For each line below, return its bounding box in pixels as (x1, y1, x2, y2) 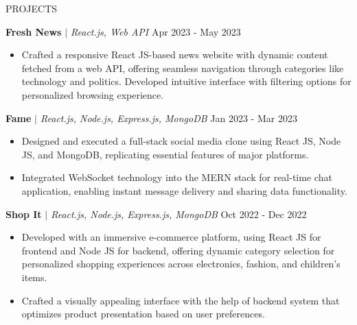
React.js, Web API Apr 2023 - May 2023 (71, 24, 241, 38)
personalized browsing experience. (21, 87, 164, 101)
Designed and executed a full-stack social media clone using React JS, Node (21, 134, 341, 148)
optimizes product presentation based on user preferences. (21, 306, 265, 321)
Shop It (5, 206, 42, 221)
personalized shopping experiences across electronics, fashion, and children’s (21, 256, 341, 271)
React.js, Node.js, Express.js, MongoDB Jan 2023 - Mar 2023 (41, 110, 297, 125)
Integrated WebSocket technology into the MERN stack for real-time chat (21, 170, 332, 184)
